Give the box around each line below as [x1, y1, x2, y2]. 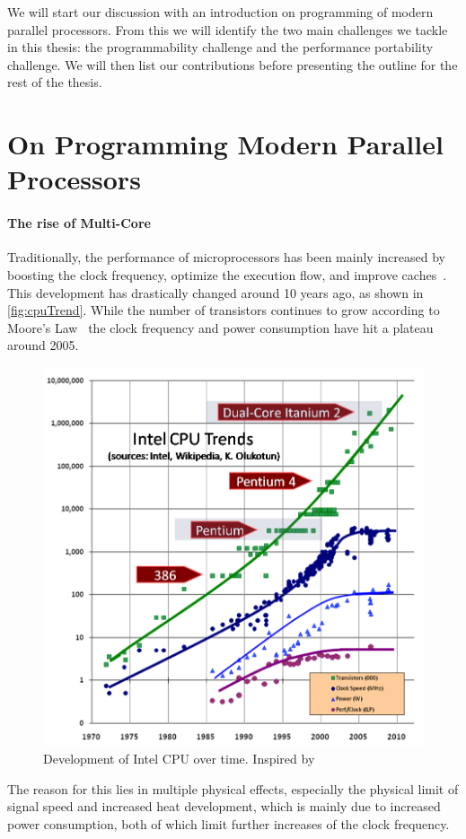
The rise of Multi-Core [7, 214, 151, 232]
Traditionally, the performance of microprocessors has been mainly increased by [7, 248, 445, 267]
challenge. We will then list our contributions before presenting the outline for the [7, 55, 458, 74]
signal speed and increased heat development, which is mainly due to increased [7, 797, 441, 816]
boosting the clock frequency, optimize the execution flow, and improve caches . [7, 265, 447, 284]
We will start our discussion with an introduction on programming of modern [7, 3, 434, 21]
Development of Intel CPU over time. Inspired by [43, 749, 315, 768]
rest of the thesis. [7, 73, 102, 92]
